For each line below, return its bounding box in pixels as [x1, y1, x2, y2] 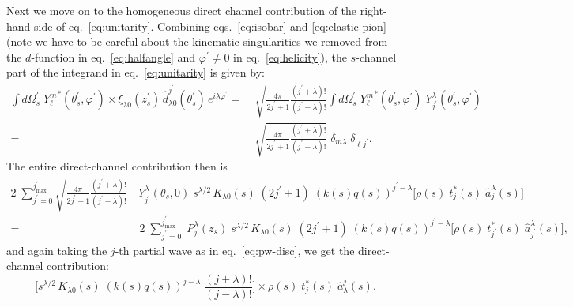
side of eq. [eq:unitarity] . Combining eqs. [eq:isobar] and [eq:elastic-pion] [34, 17, 386, 34]
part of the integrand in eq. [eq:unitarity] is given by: [6, 64, 265, 80]
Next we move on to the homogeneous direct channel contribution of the [6, 2, 357, 18]
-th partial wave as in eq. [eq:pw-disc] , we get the [115, 241, 355, 258]
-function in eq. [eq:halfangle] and [31, 48, 196, 65]
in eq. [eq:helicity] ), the [233, 48, 348, 65]
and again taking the [6, 241, 107, 258]
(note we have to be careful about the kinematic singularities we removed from [6, 33, 388, 50]
